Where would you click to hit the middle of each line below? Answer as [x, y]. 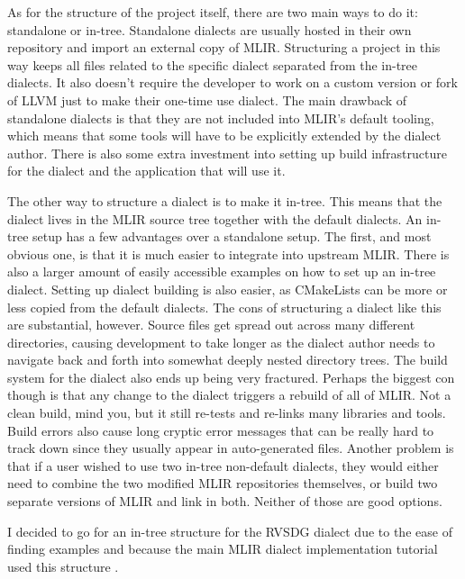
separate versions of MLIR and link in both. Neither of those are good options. [225, 501]
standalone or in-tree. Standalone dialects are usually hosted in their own [210, 29]
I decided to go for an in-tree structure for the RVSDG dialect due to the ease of [230, 531]
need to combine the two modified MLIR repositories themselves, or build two [223, 483]
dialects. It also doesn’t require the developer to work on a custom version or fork [232, 82]
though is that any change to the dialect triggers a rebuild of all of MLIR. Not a [229, 395]
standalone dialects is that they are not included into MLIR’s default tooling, [221, 118]
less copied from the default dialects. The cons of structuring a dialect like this [224, 307]
